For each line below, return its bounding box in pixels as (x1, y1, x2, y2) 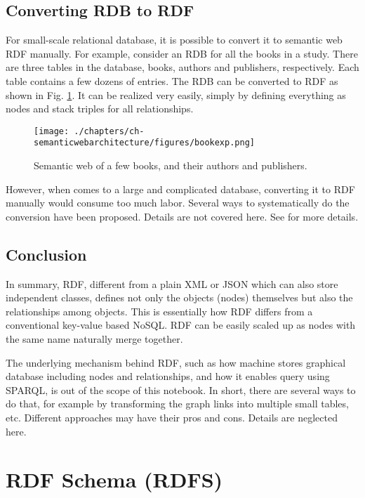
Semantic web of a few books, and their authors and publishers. (34, 158, 307, 173)
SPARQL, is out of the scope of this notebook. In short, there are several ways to (6, 382, 356, 397)
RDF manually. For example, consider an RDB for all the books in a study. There (6, 46, 358, 60)
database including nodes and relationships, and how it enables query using (6, 369, 330, 384)
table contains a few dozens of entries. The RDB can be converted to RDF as (6, 73, 338, 88)
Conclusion (6, 243, 87, 265)
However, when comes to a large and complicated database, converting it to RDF (6, 181, 355, 196)
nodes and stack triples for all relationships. (6, 101, 194, 116)
